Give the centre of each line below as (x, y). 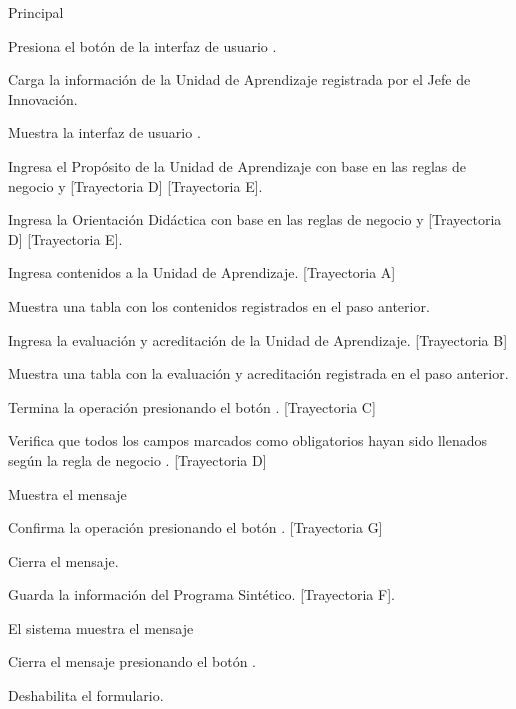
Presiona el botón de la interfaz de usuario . (142, 45)
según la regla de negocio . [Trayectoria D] (137, 459)
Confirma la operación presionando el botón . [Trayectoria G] (195, 527)
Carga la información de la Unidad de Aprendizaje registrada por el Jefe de (239, 79)
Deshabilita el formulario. (86, 695)
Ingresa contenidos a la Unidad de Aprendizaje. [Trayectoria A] (202, 272)
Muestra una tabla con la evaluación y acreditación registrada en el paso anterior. (258, 373)
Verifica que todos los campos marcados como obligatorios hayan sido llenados (247, 440)
